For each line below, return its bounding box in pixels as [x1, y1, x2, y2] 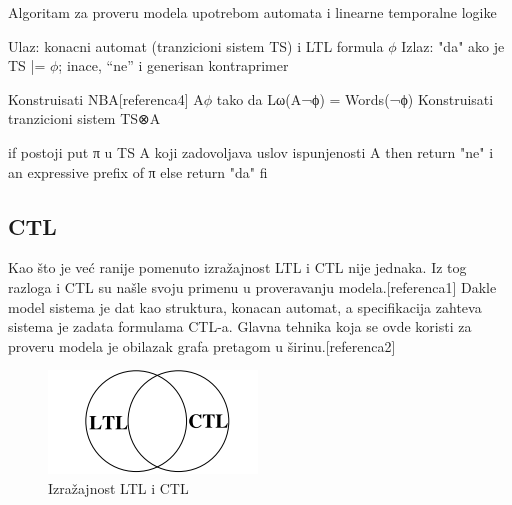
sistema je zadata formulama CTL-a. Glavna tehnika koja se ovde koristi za [8, 316, 472, 337]
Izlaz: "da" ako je [401, 35, 505, 56]
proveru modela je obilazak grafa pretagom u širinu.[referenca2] [8, 335, 396, 356]
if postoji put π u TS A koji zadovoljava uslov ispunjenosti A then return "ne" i [8, 141, 494, 162]
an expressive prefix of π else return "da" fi [8, 161, 268, 182]
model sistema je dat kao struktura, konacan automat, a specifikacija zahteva [8, 296, 482, 317]
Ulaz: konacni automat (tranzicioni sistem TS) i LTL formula [8, 35, 384, 56]
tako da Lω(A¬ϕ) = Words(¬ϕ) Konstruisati [216, 88, 494, 109]
